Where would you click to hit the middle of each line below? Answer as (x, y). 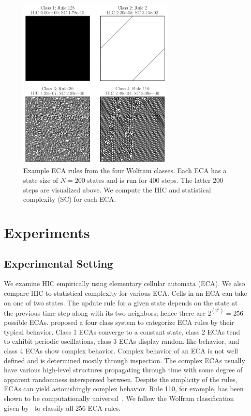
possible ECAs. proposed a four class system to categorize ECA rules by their (119, 322)
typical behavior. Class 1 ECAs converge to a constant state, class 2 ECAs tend (122, 331)
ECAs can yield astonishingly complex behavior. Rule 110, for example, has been (124, 389)
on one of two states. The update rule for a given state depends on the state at (121, 302)
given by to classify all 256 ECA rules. (62, 408)
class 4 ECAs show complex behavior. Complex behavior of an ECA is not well (121, 351)
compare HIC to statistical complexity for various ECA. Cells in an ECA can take (125, 293)
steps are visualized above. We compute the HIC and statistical (117, 189)
